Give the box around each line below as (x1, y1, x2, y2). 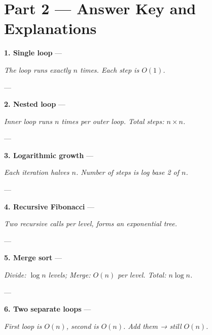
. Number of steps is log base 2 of (76, 167, 180, 177)
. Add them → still (123, 320, 182, 331)
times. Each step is (80, 64, 139, 75)
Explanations (4, 18, 97, 39)
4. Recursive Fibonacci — (4, 201, 94, 211)
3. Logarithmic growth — (4, 149, 93, 160)
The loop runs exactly (4, 64, 71, 75)
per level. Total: (118, 269, 166, 280)
